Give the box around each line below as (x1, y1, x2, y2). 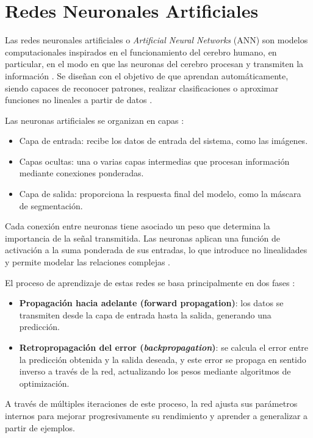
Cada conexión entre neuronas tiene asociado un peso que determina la (5, 220, 270, 232)
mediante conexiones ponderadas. (19, 167, 144, 179)
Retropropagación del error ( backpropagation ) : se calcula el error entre (19, 341, 309, 353)
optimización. (19, 376, 70, 389)
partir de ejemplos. (5, 421, 75, 434)
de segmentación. (19, 199, 83, 212)
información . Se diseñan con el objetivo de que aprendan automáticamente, (5, 69, 289, 82)
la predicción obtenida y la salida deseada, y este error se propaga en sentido (19, 353, 306, 365)
